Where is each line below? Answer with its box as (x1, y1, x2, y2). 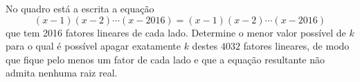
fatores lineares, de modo (243, 39, 350, 53)
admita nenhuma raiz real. (6, 65, 118, 80)
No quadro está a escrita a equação (6, 1, 154, 15)
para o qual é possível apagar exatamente (6, 39, 181, 53)
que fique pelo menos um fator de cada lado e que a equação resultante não (6, 52, 325, 66)
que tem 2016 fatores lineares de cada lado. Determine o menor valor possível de (6, 25, 346, 39)
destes (192, 39, 218, 53)
